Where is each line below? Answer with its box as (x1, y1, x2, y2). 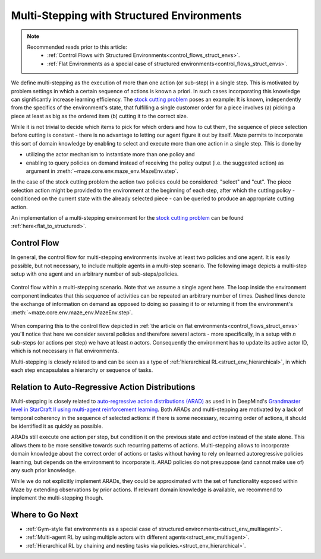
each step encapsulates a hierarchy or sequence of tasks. (11, 366, 153, 374)
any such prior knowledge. (11, 466, 77, 473)
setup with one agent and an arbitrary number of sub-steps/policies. (11, 270, 179, 277)
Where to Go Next (11, 510, 78, 520)
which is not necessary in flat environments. (11, 348, 119, 355)
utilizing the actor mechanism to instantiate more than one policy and (26, 151, 196, 158)
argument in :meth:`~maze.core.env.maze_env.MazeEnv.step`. (26, 168, 178, 175)
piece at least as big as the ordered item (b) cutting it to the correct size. (11, 112, 188, 119)
